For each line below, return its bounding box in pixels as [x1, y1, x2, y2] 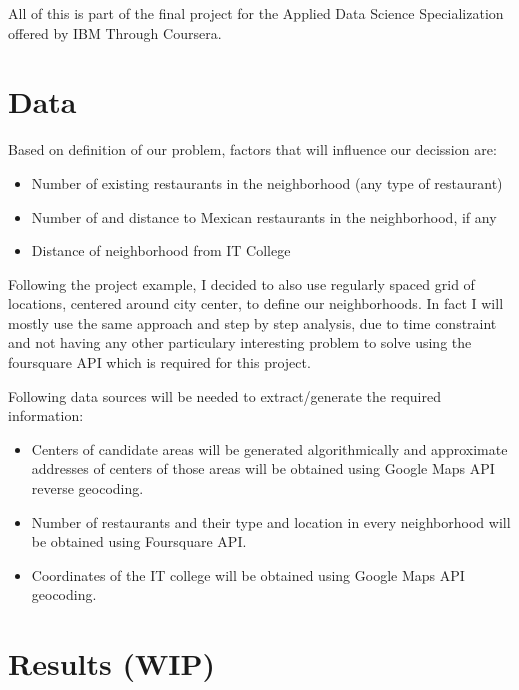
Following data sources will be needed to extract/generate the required [8, 385, 441, 406]
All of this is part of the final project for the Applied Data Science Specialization [8, 3, 504, 23]
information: [8, 405, 84, 426]
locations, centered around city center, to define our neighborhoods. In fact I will [8, 293, 504, 314]
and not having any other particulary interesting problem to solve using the [8, 332, 472, 353]
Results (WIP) [8, 643, 215, 684]
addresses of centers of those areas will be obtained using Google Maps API [31, 458, 495, 479]
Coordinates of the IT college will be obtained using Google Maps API [31, 564, 465, 585]
